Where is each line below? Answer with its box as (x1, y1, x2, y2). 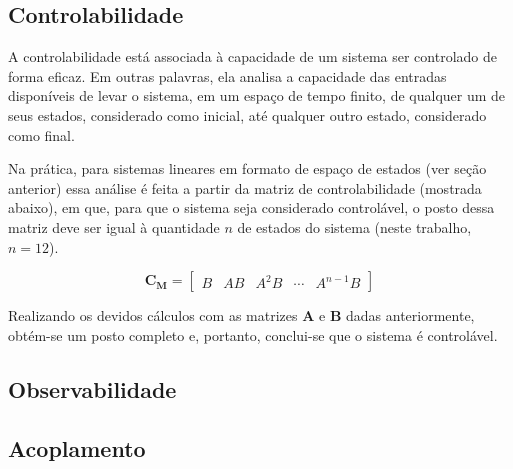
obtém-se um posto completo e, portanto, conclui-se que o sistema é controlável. (8, 324, 498, 345)
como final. (8, 124, 75, 145)
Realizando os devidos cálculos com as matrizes (8, 305, 298, 326)
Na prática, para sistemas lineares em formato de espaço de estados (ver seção (8, 158, 487, 179)
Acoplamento (8, 432, 146, 463)
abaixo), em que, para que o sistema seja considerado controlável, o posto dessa (8, 197, 495, 218)
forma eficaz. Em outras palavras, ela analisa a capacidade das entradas (8, 65, 447, 86)
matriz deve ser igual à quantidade (8, 216, 220, 237)
